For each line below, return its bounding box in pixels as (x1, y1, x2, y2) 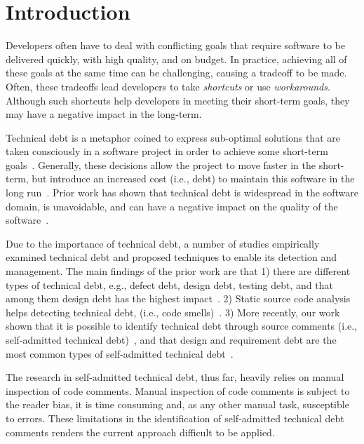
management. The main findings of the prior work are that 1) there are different (6, 264, 351, 278)
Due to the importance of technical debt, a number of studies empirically (6, 236, 320, 250)
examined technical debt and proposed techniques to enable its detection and (6, 250, 337, 264)
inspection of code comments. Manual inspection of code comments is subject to (6, 383, 350, 398)
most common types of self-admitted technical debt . (6, 346, 234, 361)
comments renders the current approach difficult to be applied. (6, 424, 275, 439)
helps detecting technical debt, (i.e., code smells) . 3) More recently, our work (6, 304, 340, 319)
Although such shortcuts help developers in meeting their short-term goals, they (6, 93, 350, 107)
